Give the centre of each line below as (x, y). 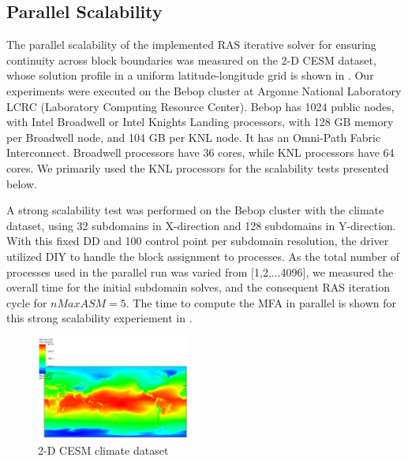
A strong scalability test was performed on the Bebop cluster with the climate (195, 210)
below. (22, 183)
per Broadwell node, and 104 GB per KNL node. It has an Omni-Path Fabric (194, 137)
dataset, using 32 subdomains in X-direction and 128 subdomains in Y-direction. (201, 225)
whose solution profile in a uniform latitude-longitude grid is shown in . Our (190, 75)
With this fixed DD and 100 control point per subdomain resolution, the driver (198, 241)
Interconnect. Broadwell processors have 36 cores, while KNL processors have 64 (200, 152)
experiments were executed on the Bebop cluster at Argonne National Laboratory (204, 90)
